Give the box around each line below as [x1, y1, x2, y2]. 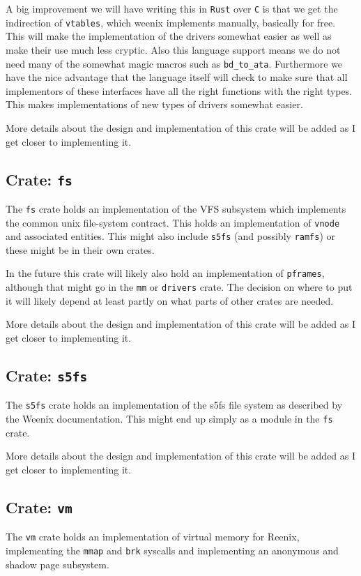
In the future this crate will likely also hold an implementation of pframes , [6, 266, 325, 280]
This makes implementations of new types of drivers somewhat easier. [6, 97, 303, 112]
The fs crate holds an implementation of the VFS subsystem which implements [6, 201, 346, 215]
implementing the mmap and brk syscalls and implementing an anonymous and [6, 543, 339, 557]
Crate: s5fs [6, 364, 88, 386]
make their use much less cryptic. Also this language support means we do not [6, 42, 341, 56]
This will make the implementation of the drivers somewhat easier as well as [6, 29, 332, 43]
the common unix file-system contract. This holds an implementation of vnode [6, 215, 340, 229]
